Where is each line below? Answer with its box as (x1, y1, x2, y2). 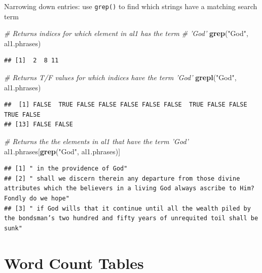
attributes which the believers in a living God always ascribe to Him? (4, 185, 254, 192)
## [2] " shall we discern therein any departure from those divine (4, 175, 240, 182)
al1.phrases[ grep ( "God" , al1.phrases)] (4, 146, 121, 156)
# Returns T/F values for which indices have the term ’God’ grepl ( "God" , (4, 72, 237, 83)
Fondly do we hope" (4, 194, 69, 202)
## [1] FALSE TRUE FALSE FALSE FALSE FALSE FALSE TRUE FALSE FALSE (4, 101, 247, 109)
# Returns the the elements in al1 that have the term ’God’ (4, 136, 189, 146)
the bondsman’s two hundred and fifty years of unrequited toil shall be (4, 215, 258, 222)
